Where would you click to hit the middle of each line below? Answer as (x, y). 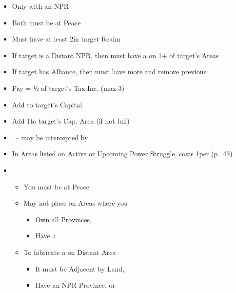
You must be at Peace (57, 186)
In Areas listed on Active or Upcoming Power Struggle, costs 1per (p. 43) (122, 154)
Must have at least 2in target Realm (66, 39)
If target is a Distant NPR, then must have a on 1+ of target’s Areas (115, 55)
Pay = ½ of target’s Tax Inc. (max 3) (68, 88)
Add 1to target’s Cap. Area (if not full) (71, 121)
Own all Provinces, (63, 219)
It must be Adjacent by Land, (80, 268)
